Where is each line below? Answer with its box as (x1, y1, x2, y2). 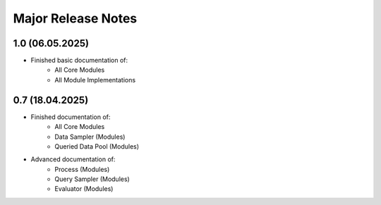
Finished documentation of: (30, 113, 111, 121)
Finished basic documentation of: (30, 56, 128, 65)
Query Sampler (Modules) (54, 175, 130, 183)
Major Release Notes (13, 11, 138, 26)
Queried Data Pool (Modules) (54, 142, 140, 151)
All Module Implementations (54, 75, 136, 84)
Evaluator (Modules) (54, 185, 114, 193)
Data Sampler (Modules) (54, 132, 126, 141)
